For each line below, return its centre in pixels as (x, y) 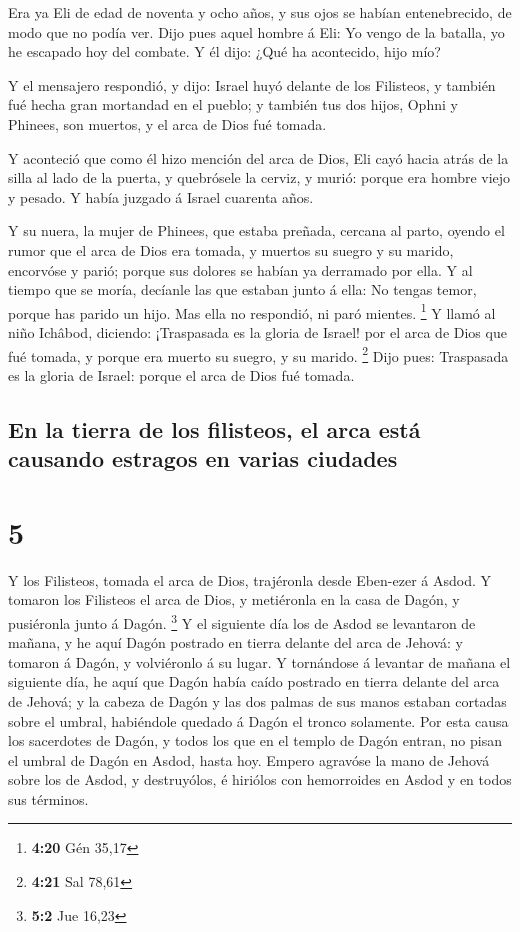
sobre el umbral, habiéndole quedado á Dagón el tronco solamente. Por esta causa (258, 720)
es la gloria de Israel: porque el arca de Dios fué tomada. (181, 374)
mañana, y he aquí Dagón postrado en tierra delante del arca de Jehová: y (235, 642)
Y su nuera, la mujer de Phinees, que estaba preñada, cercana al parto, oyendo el (256, 230)
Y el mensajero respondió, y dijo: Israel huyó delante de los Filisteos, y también (252, 84)
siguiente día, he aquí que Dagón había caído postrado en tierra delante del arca (254, 681)
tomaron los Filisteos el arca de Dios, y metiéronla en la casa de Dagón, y (234, 599)
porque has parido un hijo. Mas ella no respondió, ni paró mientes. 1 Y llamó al (252, 311)
